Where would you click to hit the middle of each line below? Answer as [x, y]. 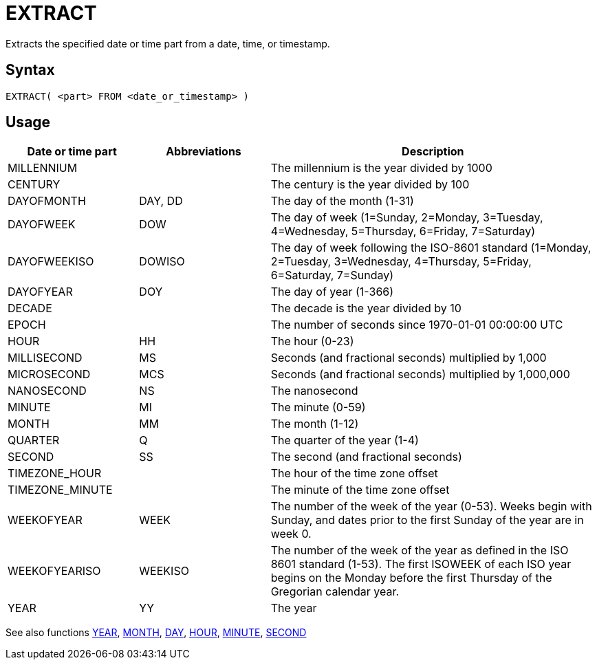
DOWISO [162, 262]
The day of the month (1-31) [342, 201]
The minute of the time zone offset [360, 490]
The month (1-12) [315, 424]
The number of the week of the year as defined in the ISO [420, 550]
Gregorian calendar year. [335, 592]
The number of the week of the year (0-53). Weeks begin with [431, 506]
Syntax [30, 70]
